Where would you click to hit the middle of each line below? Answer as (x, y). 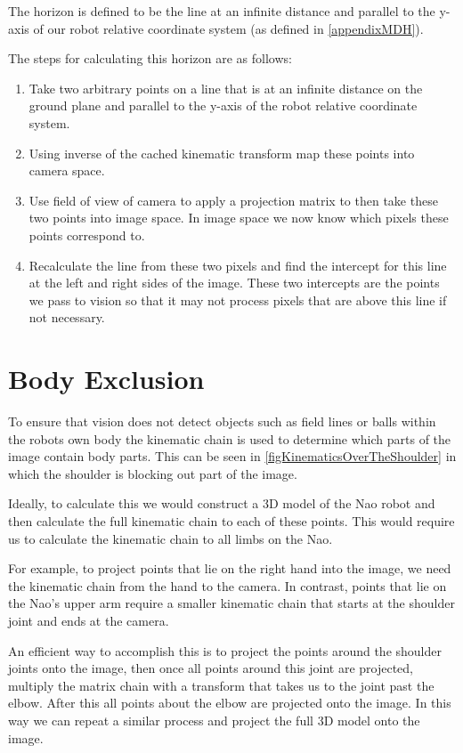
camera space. (67, 170)
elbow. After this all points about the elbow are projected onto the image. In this (230, 703)
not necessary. (67, 317)
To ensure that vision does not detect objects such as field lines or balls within (222, 421)
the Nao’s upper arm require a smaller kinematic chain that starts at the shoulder (231, 603)
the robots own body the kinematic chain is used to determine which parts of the (230, 438)
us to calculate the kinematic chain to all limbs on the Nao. (171, 538)
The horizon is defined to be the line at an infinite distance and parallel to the (222, 11)
